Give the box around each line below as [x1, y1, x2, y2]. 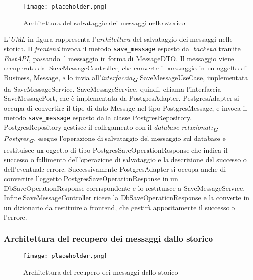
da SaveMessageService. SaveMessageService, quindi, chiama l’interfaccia [4, 83, 221, 93]
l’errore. [4, 211, 27, 222]
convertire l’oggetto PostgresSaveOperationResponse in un [4, 173, 178, 184]
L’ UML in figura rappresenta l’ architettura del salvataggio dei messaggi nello [4, 34, 233, 44]
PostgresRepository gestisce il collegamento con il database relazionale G [4, 122, 218, 134]
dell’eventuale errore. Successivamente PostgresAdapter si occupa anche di [4, 163, 226, 174]
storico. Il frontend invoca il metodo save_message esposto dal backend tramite [4, 43, 241, 53]
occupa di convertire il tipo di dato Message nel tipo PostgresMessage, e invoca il [4, 103, 247, 113]
